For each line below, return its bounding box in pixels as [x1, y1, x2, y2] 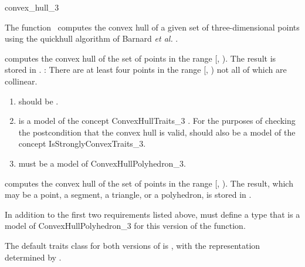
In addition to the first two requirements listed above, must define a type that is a [5, 208, 300, 220]
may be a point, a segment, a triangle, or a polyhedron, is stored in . [5, 188, 252, 201]
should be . [18, 94, 59, 107]
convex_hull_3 [5, 1, 59, 13]
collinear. [5, 75, 38, 87]
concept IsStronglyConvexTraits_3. [18, 137, 146, 150]
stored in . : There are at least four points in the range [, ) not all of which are [5, 63, 287, 76]
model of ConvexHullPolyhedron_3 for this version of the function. [5, 219, 246, 232]
